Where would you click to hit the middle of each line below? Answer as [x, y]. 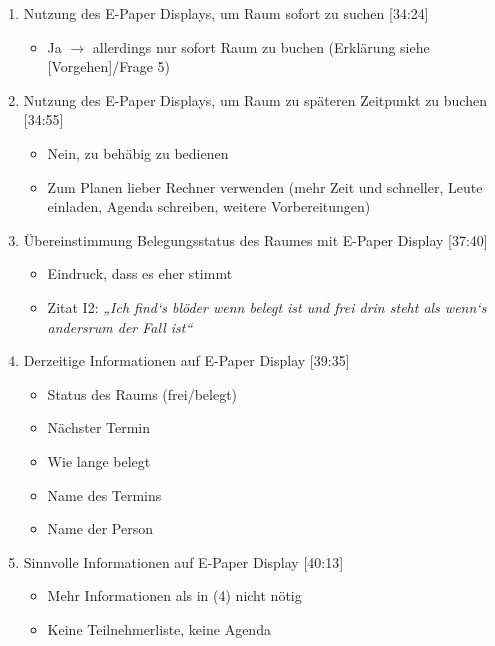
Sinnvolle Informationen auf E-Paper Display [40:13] [183, 561]
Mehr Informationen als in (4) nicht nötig [174, 595]
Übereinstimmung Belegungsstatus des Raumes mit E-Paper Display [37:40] [255, 239]
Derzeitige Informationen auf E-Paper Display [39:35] [186, 360]
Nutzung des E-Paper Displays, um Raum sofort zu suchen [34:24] [226, 13]
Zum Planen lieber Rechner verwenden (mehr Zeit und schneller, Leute [265, 186]
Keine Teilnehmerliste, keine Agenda [159, 628]
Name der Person [100, 528]
